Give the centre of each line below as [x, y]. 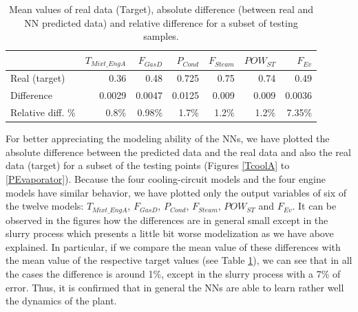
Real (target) [38, 78]
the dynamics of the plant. [61, 301]
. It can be [314, 206]
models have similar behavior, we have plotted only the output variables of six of [176, 192]
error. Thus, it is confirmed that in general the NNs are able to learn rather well [175, 287]
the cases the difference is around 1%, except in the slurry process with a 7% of [173, 274]
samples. [161, 36]
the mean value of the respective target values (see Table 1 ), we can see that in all [179, 260]
